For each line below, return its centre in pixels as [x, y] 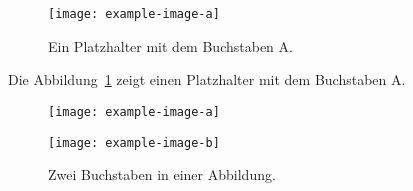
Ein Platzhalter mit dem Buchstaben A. [170, 45]
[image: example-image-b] [134, 142]
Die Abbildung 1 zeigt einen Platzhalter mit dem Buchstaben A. [207, 79]
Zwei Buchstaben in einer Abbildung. [162, 174]
